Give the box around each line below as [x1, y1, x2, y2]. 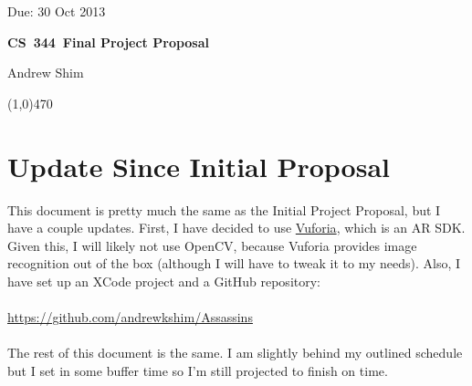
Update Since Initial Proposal [7, 147, 390, 184]
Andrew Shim [7, 63, 84, 82]
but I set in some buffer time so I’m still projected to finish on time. [7, 360, 388, 380]
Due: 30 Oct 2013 [7, 2, 106, 20]
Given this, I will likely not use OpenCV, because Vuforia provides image [7, 235, 417, 255]
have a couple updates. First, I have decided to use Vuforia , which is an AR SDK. [7, 218, 466, 237]
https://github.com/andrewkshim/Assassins [7, 308, 253, 327]
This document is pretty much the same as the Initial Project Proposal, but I [7, 200, 441, 219]
